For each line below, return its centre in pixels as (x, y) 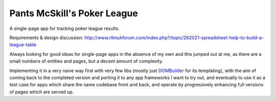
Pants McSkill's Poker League (74, 13)
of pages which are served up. (42, 92)
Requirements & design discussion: (47, 38)
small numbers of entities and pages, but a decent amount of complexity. (86, 61)
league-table (23, 45)
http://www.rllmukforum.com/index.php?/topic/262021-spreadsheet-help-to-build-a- (174, 38)
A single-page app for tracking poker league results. (64, 28)
